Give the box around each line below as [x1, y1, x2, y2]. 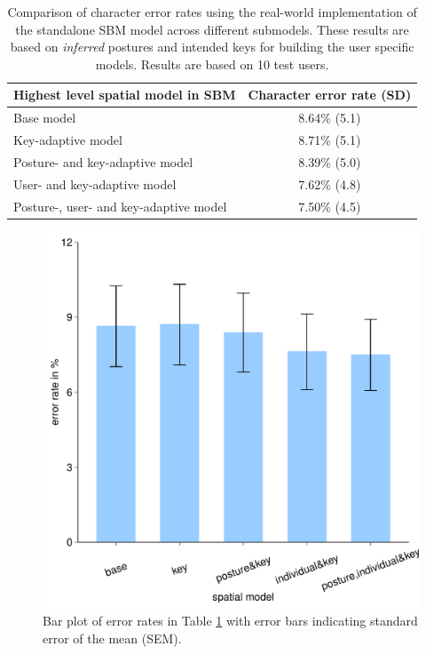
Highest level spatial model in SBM [13, 85, 236, 104]
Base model [13, 108, 76, 127]
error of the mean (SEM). [43, 628, 182, 647]
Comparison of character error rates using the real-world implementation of [7, 3, 417, 20]
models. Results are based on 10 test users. [95, 54, 329, 73]
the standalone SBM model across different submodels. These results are [15, 20, 409, 38]
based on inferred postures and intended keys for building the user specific [10, 37, 414, 56]
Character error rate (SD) [248, 85, 412, 104]
